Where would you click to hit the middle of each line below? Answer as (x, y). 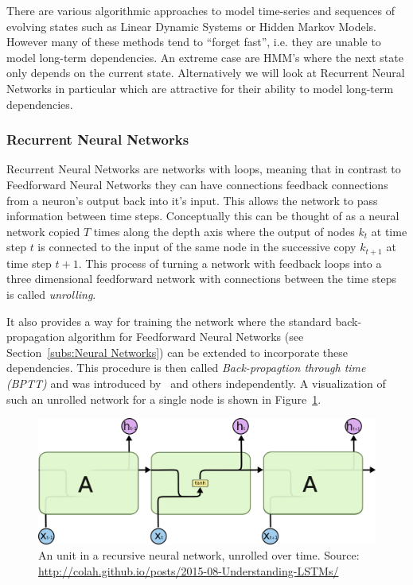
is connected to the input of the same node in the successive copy (197, 247)
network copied (43, 231)
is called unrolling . (51, 294)
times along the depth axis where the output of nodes (224, 231)
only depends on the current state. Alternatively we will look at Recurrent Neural (206, 73)
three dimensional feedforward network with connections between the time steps (202, 279)
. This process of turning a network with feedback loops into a (230, 263)
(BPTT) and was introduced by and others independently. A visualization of (196, 383)
